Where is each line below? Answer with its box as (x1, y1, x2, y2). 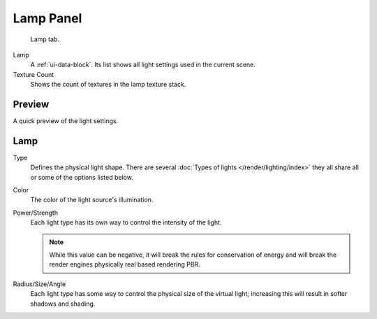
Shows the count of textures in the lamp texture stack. (30, 80, 186, 89)
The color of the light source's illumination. (30, 196, 154, 204)
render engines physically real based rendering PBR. (49, 260, 200, 269)
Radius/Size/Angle (13, 280, 66, 288)
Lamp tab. (30, 35, 59, 43)
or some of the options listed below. (30, 173, 134, 181)
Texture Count (13, 70, 54, 78)
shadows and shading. (30, 299, 96, 308)
